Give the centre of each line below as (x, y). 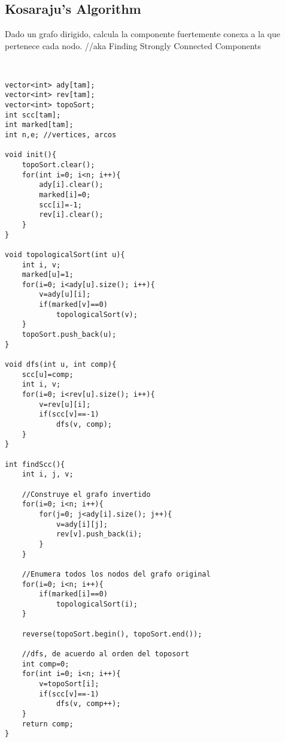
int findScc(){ (35, 464)
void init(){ (31, 155)
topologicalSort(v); (97, 314)
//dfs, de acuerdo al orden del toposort (105, 654)
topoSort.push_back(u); (69, 335)
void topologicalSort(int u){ (65, 254)
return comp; (48, 724)
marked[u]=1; (48, 275)
